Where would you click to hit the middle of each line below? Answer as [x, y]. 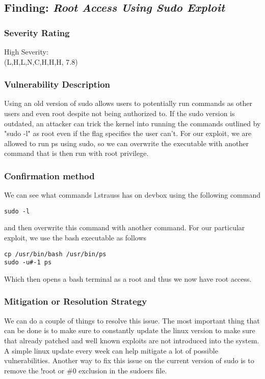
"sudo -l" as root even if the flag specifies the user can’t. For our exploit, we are [128, 133]
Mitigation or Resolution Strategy [76, 301]
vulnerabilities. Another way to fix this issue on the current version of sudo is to [129, 360]
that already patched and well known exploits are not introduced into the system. [132, 340]
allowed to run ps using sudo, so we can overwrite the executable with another [126, 143]
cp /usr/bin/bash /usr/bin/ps [55, 254]
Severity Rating [37, 32]
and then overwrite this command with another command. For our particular [125, 227]
